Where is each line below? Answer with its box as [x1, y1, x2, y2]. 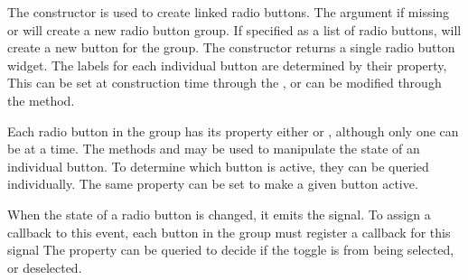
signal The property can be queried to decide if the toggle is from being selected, [7, 240, 454, 259]
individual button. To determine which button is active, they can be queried [7, 156, 429, 175]
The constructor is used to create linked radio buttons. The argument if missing [7, 3, 450, 21]
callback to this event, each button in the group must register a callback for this [7, 222, 451, 241]
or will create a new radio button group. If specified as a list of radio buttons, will [7, 20, 462, 39]
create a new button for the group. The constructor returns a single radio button [7, 38, 455, 57]
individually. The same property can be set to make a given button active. [7, 174, 418, 193]
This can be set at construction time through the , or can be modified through [7, 73, 442, 92]
